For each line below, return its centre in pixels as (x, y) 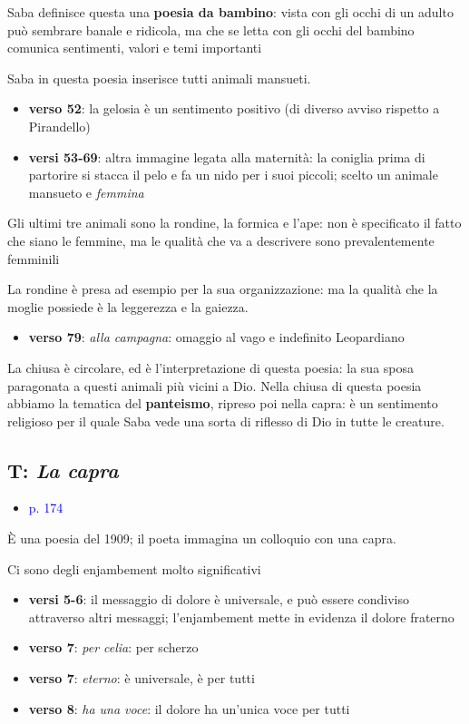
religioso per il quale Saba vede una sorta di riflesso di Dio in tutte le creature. (226, 421)
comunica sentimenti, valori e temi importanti (135, 48)
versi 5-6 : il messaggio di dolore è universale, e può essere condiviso (219, 599)
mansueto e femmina (86, 192)
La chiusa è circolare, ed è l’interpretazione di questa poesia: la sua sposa (210, 367)
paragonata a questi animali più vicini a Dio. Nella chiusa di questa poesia (215, 385)
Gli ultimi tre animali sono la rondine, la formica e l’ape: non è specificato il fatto (234, 223)
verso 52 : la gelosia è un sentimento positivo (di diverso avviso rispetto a (234, 108)
